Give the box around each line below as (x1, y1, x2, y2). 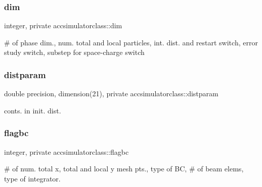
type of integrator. (4, 173, 61, 183)
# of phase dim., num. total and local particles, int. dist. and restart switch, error (4, 37, 258, 47)
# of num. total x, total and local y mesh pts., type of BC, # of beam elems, (4, 163, 244, 174)
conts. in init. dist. (4, 105, 61, 115)
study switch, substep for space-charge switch (4, 47, 145, 57)
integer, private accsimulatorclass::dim (4, 20, 122, 31)
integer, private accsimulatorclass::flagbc (4, 146, 129, 157)
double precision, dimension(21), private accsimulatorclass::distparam (4, 88, 219, 99)
